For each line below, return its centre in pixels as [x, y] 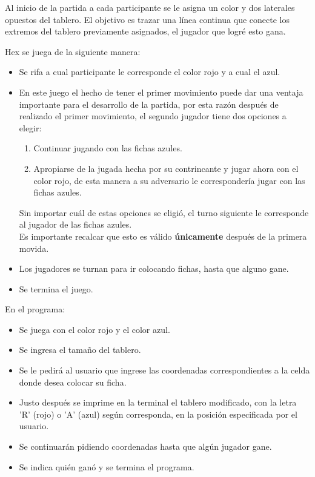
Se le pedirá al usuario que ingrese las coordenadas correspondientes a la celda [164, 370]
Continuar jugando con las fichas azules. [108, 148]
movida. [34, 248]
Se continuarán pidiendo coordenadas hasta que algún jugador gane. [145, 446]
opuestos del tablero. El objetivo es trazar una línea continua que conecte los [147, 19]
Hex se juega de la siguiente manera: [73, 51]
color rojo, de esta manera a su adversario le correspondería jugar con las [169, 180]
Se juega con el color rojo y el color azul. [94, 329]
